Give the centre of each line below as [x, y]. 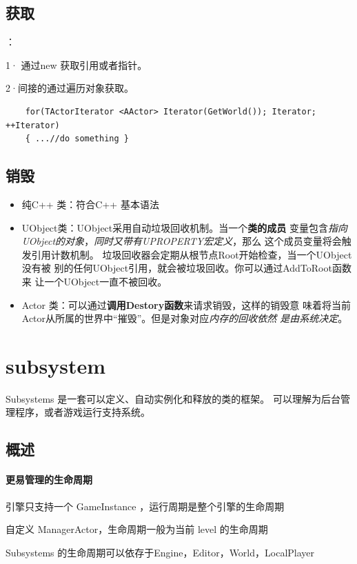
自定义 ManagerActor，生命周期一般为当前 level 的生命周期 [137, 529]
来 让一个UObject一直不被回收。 [94, 281]
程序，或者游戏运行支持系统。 [82, 412]
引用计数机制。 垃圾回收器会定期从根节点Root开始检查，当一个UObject [192, 254]
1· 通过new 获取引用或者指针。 [76, 64]
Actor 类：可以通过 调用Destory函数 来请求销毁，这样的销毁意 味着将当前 [186, 304]
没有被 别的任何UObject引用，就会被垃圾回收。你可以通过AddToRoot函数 [186, 268]
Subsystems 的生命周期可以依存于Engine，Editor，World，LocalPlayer [160, 552]
